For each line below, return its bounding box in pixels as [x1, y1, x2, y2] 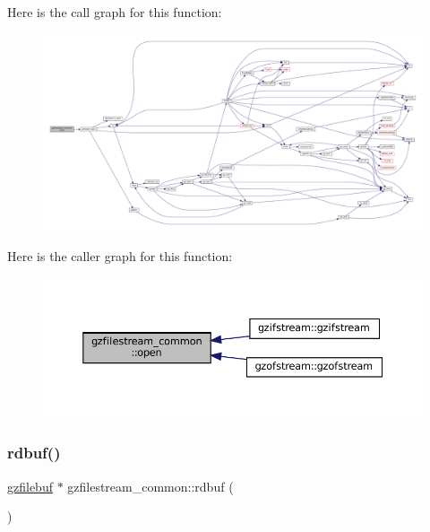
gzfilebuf [7, 476, 53, 495]
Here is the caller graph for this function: [7, 247, 233, 266]
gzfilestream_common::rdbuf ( [67, 476, 234, 495]
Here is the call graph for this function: [7, 3, 222, 21]
